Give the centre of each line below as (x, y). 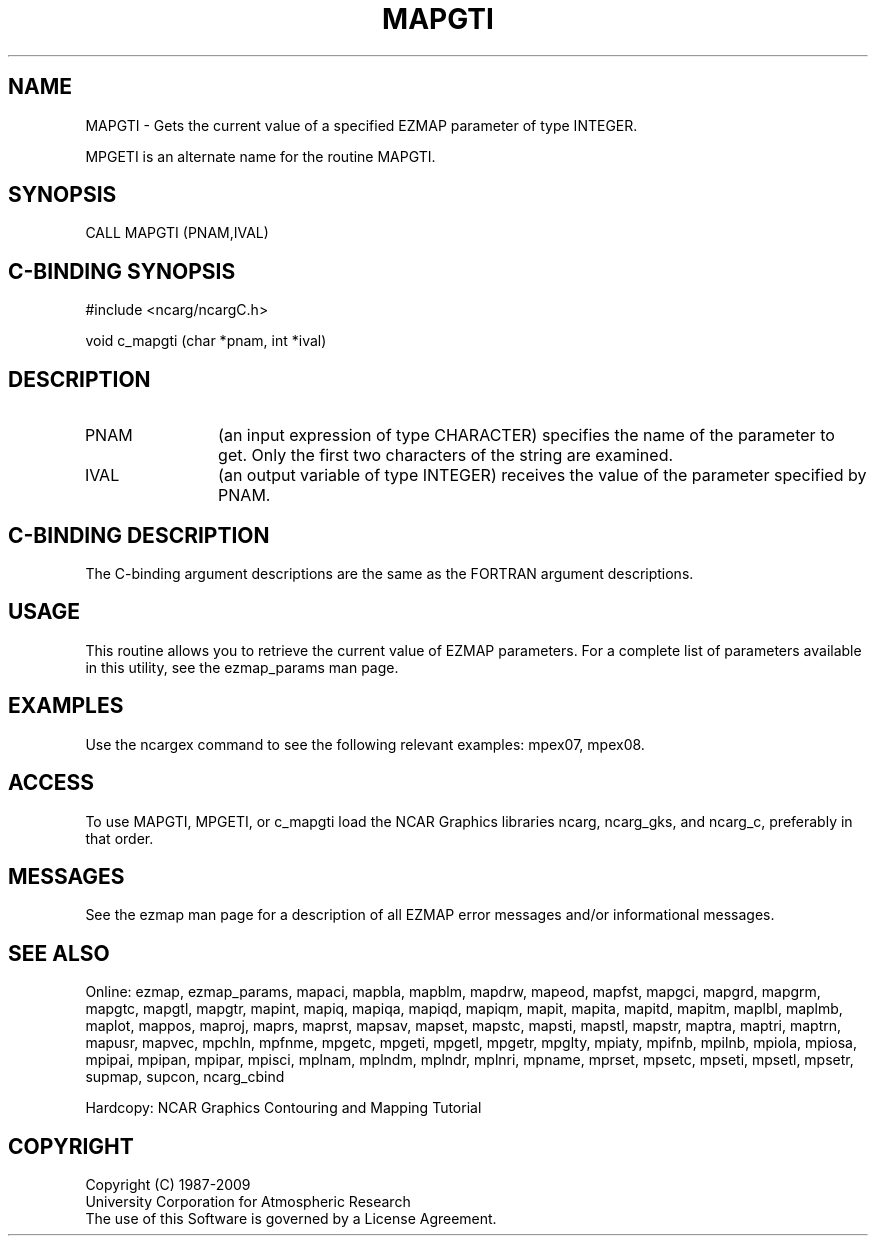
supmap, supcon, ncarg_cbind (185, 1077)
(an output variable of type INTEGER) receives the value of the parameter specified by (542, 475)
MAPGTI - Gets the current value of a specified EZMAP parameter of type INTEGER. (361, 125)
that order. (119, 838)
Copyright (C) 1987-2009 (168, 1185)
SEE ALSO (59, 953)
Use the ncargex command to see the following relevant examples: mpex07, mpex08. (365, 744)
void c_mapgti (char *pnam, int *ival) (206, 341)
